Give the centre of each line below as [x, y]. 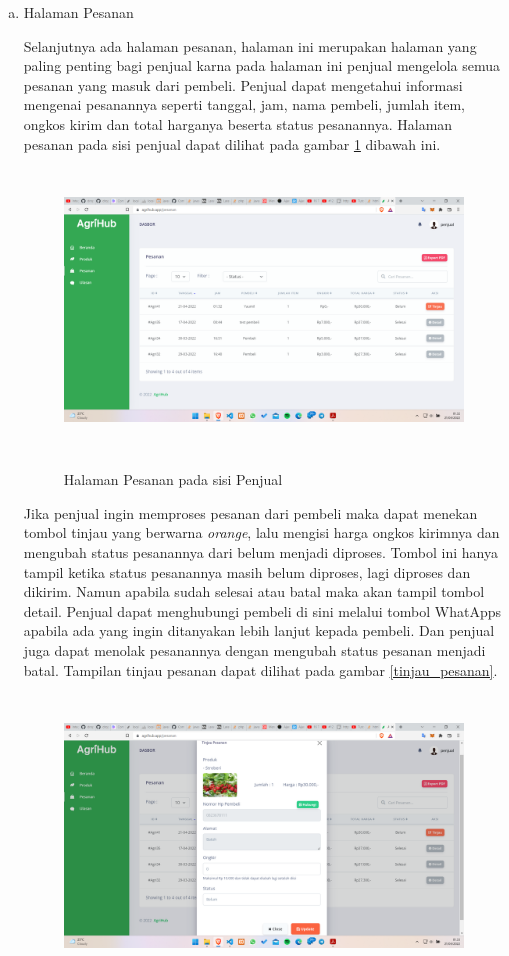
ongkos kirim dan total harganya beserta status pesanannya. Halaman [238, 123]
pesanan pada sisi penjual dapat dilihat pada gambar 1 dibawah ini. [232, 143]
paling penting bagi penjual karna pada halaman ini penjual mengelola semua [261, 65]
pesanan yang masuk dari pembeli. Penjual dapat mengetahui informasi [243, 84]
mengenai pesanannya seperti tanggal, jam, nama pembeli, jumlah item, [244, 104]
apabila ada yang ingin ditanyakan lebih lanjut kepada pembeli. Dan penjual [259, 630]
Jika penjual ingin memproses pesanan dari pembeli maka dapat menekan [250, 512]
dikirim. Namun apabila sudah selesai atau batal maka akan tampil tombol [254, 591]
